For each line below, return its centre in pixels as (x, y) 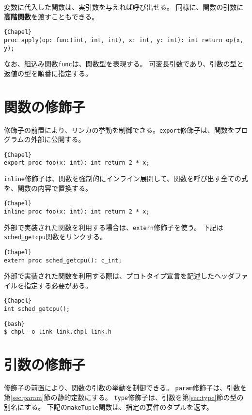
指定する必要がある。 (58, 285)
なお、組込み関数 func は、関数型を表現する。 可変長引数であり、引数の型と (124, 64)
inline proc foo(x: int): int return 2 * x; (77, 212)
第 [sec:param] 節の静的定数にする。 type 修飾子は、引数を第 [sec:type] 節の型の (124, 397)
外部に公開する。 (58, 139)
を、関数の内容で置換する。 (48, 188)
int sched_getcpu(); (37, 309)
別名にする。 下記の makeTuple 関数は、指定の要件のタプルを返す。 (109, 407)
